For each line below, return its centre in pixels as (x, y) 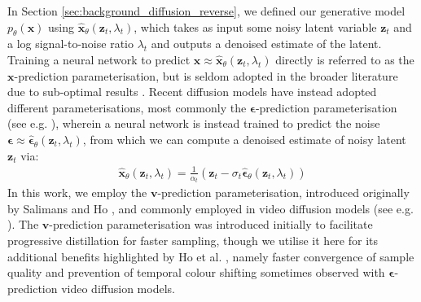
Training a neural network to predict (99, 59)
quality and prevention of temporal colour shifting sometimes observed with (196, 272)
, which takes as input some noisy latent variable (255, 26)
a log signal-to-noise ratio (70, 44)
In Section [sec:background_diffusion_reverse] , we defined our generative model (206, 11)
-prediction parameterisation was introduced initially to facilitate (211, 224)
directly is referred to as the (345, 59)
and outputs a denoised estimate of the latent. (266, 44)
